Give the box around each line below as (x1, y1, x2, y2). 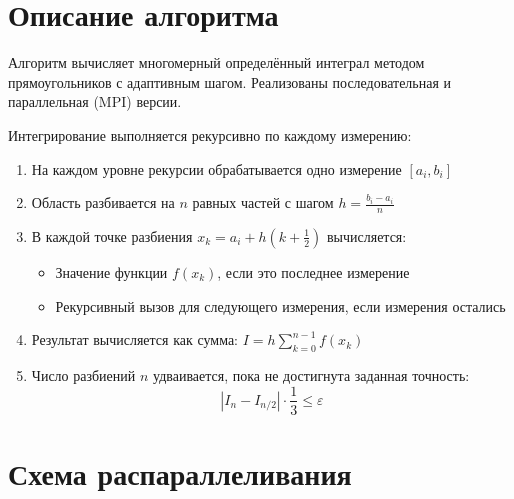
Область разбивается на (31, 192, 175, 213)
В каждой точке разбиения (31, 225, 193, 246)
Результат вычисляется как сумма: (31, 329, 239, 350)
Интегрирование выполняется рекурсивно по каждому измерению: (8, 124, 412, 145)
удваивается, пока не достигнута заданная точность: (153, 364, 470, 385)
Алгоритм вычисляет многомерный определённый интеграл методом (8, 52, 425, 73)
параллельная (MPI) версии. (8, 91, 182, 112)
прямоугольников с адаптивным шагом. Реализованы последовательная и (8, 71, 452, 92)
